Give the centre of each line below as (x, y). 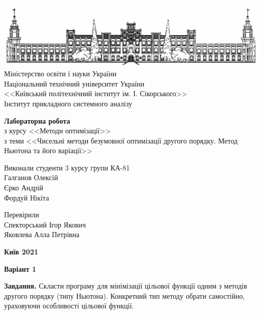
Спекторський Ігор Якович (45, 224)
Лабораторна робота (37, 120)
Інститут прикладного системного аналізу (68, 103)
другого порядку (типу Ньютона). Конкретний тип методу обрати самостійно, (125, 295)
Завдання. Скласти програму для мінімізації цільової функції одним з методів (126, 286)
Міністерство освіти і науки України (60, 74)
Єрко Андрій (24, 188)
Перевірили (22, 215)
